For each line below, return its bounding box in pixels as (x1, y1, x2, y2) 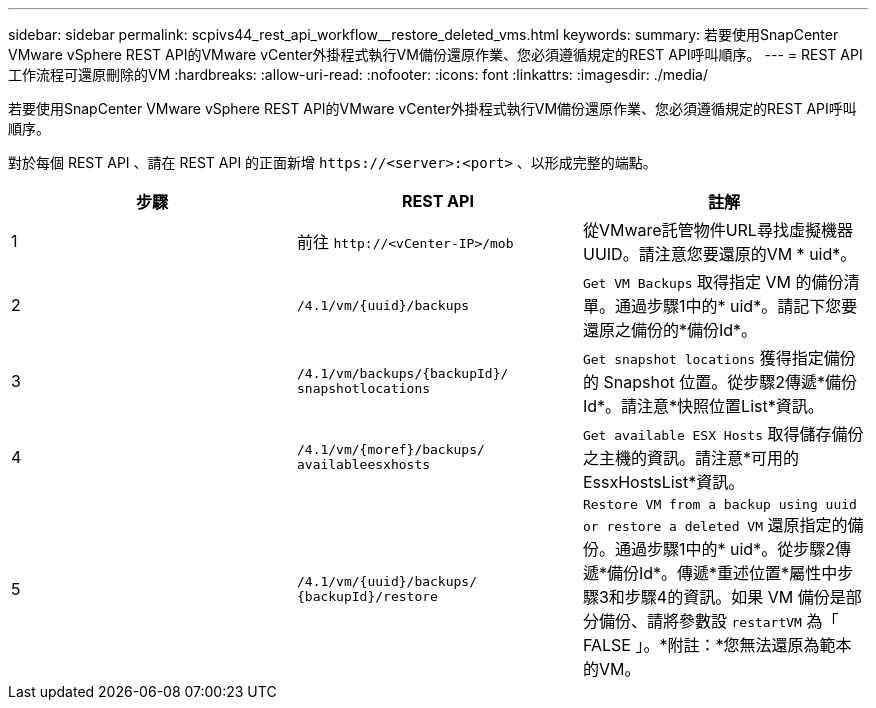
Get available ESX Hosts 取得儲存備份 (582, 424, 864, 444)
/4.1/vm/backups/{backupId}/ (296, 366, 509, 381)
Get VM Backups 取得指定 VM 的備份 (582, 272, 844, 292)
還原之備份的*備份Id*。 (582, 320, 758, 340)
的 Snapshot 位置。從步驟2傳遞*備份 (582, 372, 857, 392)
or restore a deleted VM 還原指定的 (582, 515, 848, 535)
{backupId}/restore (296, 588, 438, 604)
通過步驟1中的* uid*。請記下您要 (614, 296, 858, 316)
